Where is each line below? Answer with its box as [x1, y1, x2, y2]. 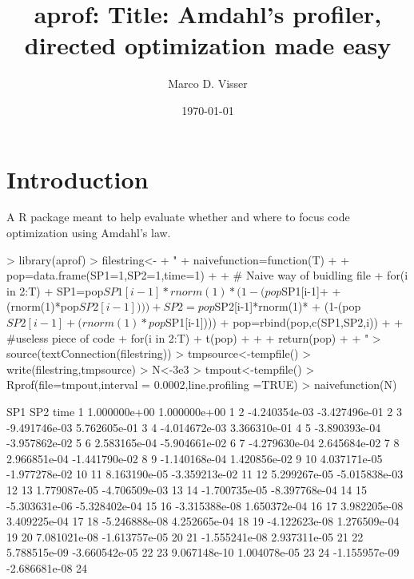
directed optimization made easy [24, 29, 392, 61]
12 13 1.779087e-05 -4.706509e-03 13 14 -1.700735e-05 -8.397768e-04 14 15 [6, 481, 368, 498]
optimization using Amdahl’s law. [6, 224, 171, 241]
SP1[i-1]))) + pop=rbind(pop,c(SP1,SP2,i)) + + [165, 314, 404, 330]
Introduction [6, 162, 149, 195]
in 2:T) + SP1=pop [6, 282, 104, 299]
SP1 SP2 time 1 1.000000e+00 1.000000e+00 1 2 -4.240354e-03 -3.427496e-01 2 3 [6, 403, 402, 419]
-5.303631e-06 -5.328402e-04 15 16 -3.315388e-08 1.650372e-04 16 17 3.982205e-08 [6, 497, 404, 514]
